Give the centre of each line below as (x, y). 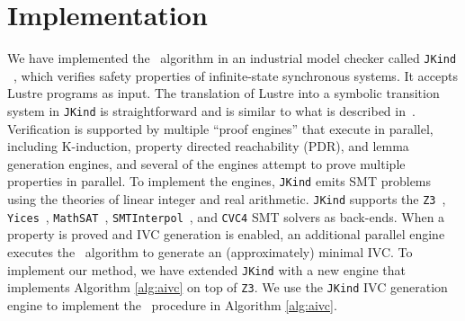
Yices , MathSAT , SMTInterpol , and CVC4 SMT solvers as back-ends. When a (226, 216)
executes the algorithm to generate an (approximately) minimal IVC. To (210, 251)
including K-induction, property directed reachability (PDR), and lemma (208, 146)
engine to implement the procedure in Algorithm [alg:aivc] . (172, 304)
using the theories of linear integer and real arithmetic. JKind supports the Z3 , (227, 199)
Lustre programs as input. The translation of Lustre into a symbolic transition (224, 93)
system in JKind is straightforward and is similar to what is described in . (211, 110)
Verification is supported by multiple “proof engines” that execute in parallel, (220, 128)
